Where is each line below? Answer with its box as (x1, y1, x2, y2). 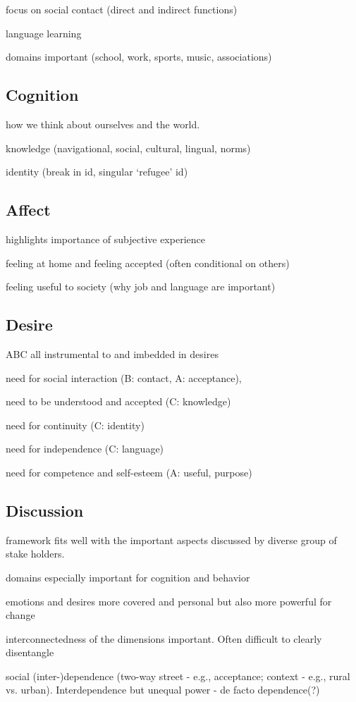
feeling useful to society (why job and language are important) (6, 279, 276, 294)
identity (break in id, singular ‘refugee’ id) (6, 164, 188, 179)
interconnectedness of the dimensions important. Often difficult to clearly (6, 631, 322, 646)
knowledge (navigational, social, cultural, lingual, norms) (6, 140, 251, 155)
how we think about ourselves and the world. (6, 116, 200, 131)
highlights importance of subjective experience (6, 231, 205, 246)
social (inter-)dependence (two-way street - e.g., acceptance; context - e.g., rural (6, 668, 350, 683)
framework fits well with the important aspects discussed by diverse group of (6, 532, 337, 547)
